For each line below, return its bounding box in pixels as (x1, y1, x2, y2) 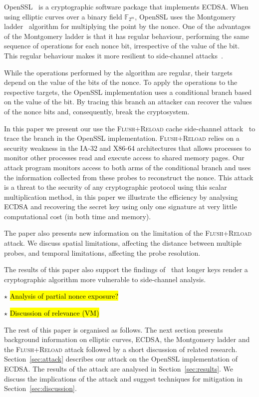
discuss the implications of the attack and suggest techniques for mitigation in (4, 373, 243, 384)
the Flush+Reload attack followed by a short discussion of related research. (4, 344, 238, 354)
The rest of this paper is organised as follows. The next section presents (4, 324, 223, 335)
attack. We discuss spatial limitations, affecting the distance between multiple (4, 238, 242, 248)
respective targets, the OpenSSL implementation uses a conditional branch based (4, 86, 252, 97)
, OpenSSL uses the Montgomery (135, 11, 236, 21)
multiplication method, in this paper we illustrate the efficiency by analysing (4, 191, 238, 202)
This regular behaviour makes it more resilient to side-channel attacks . (4, 50, 223, 60)
